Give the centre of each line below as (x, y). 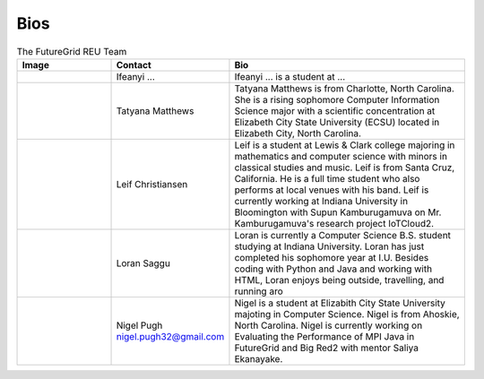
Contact (134, 65)
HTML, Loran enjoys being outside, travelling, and (339, 280)
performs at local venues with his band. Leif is (332, 190)
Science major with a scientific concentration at (335, 110)
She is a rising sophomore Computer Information (337, 99)
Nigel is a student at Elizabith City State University (340, 303)
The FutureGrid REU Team (72, 51)
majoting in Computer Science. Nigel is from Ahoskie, (347, 314)
